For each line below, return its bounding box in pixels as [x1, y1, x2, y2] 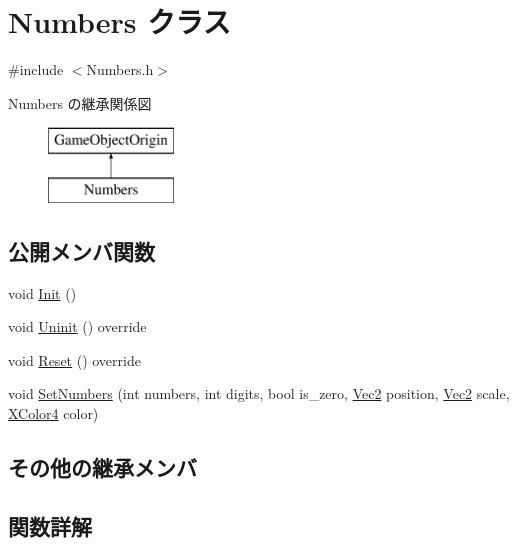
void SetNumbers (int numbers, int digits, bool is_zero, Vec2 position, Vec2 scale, [8, 383, 510, 404]
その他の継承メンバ [8, 452, 197, 483]
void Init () [8, 282, 77, 303]
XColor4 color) [8, 403, 99, 424]
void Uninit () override [8, 316, 147, 337]
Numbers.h [86, 59, 154, 80]
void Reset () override [8, 349, 141, 370]
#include [8, 59, 64, 80]
